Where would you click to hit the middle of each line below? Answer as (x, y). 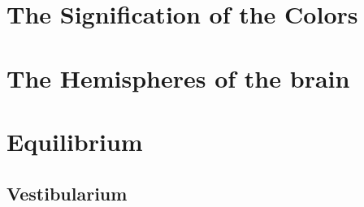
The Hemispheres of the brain (178, 78)
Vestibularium (67, 193)
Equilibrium (75, 141)
